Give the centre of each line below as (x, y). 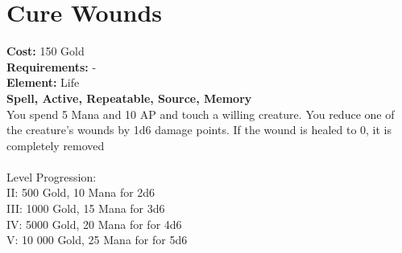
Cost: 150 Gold (46, 51)
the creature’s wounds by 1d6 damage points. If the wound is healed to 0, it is (199, 130)
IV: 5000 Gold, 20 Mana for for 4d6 (94, 224)
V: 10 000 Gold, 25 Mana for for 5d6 (97, 240)
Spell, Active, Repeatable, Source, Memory (129, 98)
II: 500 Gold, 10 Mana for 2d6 (81, 192)
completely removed (56, 145)
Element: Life (43, 82)
